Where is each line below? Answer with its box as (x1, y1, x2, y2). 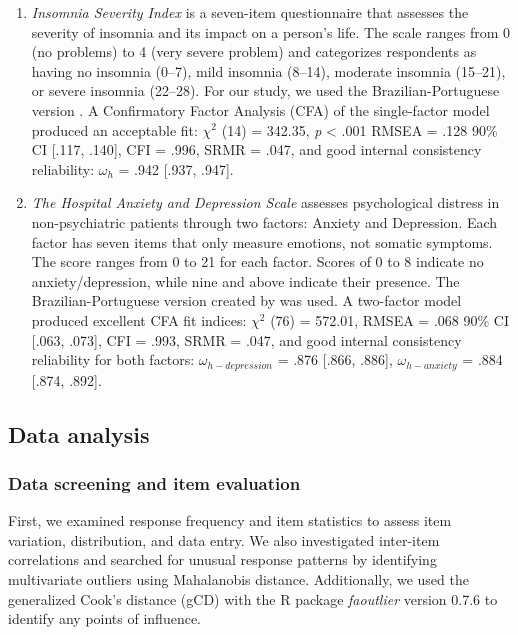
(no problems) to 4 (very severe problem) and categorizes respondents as (31, 41, 477, 62)
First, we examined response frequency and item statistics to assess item (8, 510, 452, 531)
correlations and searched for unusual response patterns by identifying (8, 549, 437, 570)
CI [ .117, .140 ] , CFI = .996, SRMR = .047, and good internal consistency (31, 139, 482, 160)
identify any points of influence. (8, 608, 202, 629)
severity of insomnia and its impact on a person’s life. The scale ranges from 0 (31, 21, 511, 42)
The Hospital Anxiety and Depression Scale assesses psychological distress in (31, 192, 500, 213)
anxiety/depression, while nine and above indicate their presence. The (31, 270, 460, 291)
